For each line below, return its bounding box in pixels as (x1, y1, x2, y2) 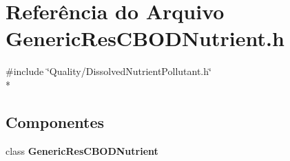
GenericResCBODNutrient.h (6, 24, 284, 52)
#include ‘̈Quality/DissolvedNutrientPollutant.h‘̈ (6, 64, 211, 78)
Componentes (6, 111, 105, 132)
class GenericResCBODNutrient (6, 143, 158, 158)
